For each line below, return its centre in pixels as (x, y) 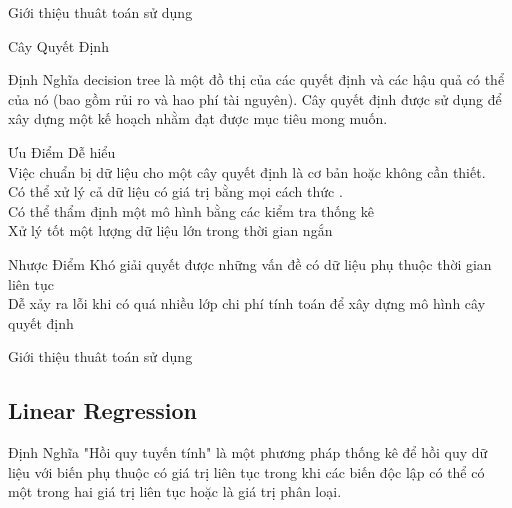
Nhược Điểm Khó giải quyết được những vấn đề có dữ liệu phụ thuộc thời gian (250, 263)
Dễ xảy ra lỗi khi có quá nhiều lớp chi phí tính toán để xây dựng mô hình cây (247, 303)
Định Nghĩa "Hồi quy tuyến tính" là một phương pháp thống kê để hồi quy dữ (248, 452)
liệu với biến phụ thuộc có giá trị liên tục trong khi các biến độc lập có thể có (246, 471)
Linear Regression (102, 410)
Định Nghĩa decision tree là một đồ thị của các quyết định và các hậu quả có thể (256, 79)
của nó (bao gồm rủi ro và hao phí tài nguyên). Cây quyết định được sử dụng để (255, 98)
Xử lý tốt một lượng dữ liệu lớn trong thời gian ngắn (170, 230)
